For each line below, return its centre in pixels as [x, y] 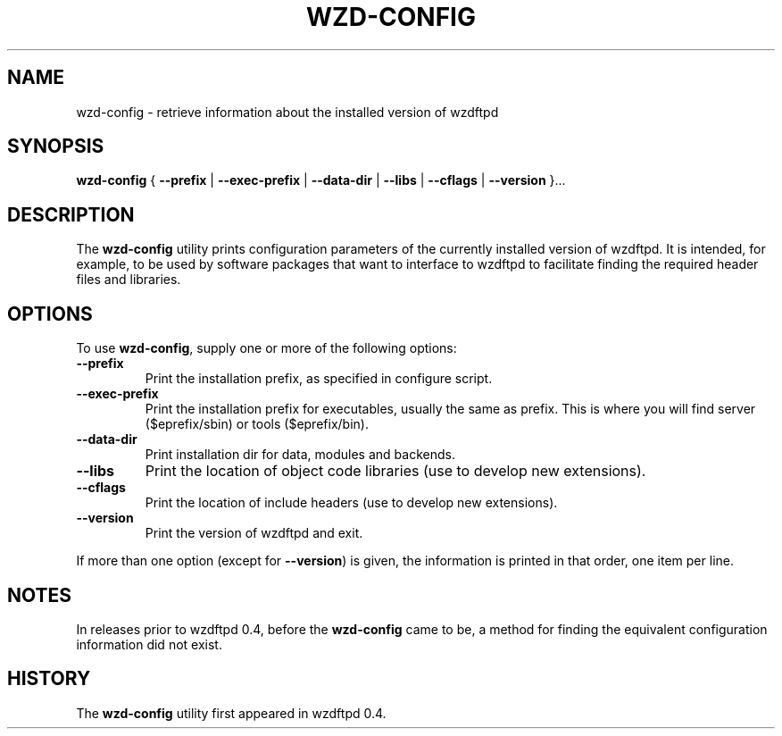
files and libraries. [129, 280]
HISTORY [49, 679]
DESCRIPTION [71, 214]
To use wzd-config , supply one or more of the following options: [266, 348]
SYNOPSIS [56, 146]
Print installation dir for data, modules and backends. [300, 455]
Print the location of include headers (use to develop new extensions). [351, 503]
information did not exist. [149, 644]
